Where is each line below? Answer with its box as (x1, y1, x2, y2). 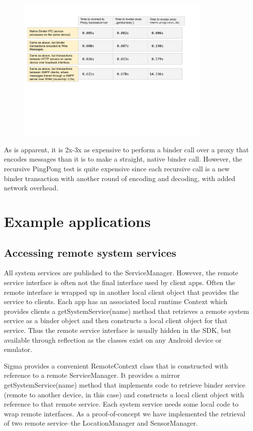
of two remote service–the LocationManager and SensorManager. (4, 418, 198, 428)
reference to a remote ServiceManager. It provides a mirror (4, 370, 180, 380)
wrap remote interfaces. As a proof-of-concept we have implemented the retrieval (4, 408, 246, 418)
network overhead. (4, 183, 59, 193)
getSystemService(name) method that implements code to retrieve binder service (4, 379, 246, 390)
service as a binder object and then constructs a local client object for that (4, 315, 228, 326)
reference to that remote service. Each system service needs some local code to (4, 399, 239, 409)
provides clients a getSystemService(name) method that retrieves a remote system (4, 306, 249, 316)
